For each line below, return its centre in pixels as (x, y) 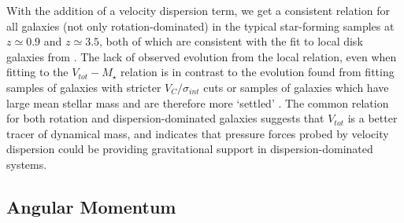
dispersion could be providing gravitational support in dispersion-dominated (190, 149)
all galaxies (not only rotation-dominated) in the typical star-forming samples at (200, 26)
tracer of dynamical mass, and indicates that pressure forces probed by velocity (198, 133)
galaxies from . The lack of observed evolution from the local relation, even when (202, 56)
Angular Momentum (91, 206)
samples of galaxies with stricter (84, 87)
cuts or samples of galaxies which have (296, 87)
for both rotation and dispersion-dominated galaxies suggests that (165, 118)
